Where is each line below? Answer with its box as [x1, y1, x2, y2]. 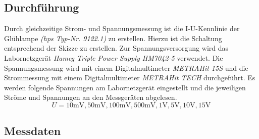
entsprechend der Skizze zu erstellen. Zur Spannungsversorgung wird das [4, 43, 229, 53]
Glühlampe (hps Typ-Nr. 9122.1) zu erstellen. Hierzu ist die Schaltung [4, 33, 222, 43]
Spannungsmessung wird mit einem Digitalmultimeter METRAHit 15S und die [4, 62, 248, 73]
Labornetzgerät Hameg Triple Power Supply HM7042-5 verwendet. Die [4, 52, 223, 63]
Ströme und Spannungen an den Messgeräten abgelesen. [4, 92, 177, 102]
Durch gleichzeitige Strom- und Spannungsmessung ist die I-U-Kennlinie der [4, 23, 240, 34]
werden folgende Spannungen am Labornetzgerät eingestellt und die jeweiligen [4, 82, 246, 92]
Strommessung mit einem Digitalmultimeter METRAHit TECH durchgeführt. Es [4, 72, 255, 83]
